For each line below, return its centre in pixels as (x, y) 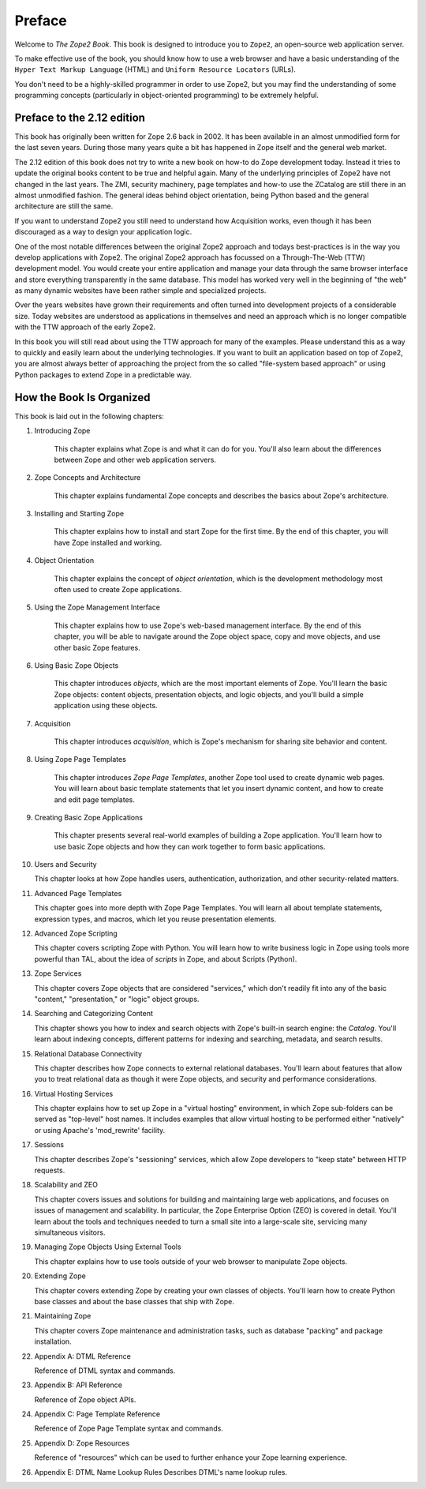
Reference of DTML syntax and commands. (105, 1371)
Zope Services (58, 973)
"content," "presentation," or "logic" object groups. (117, 999)
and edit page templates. (95, 799)
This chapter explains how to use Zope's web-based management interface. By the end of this (208, 625)
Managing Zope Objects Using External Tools (108, 1247)
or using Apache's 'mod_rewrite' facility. (100, 1130)
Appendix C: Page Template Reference (97, 1414)
